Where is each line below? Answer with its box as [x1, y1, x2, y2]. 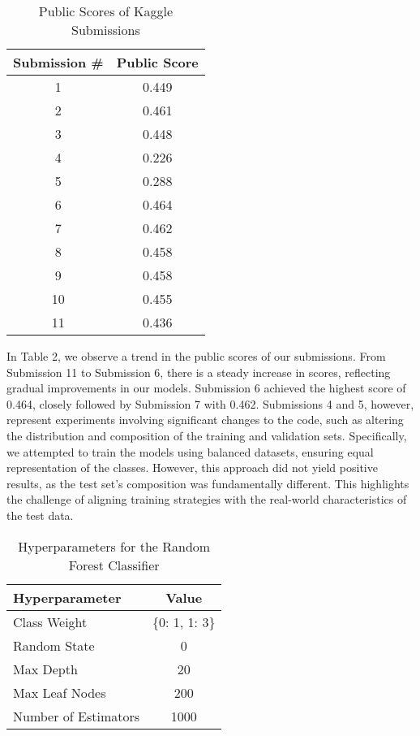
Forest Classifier [68, 555, 160, 574]
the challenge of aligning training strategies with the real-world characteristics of [6, 491, 407, 508]
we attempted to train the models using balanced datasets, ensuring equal [6, 443, 374, 460]
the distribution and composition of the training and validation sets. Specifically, [6, 426, 407, 444]
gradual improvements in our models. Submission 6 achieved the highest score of [6, 379, 406, 396]
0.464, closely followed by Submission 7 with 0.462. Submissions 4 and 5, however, [6, 395, 414, 412]
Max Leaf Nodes [13, 682, 106, 702]
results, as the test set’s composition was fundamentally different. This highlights [6, 474, 409, 491]
